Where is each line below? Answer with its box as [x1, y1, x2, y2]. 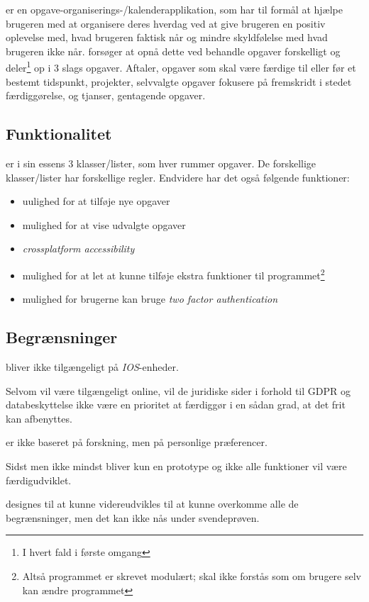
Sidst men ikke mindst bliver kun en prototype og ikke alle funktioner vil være [6, 459, 347, 473]
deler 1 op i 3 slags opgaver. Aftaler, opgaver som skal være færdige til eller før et [6, 58, 356, 75]
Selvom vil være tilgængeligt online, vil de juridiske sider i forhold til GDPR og [6, 383, 351, 398]
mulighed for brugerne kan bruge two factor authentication [22, 291, 278, 306]
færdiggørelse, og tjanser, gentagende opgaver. [6, 88, 206, 103]
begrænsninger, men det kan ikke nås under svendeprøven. [6, 510, 260, 525]
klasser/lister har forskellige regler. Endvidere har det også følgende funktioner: [6, 169, 350, 184]
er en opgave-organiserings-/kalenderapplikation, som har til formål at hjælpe [6, 2, 343, 16]
